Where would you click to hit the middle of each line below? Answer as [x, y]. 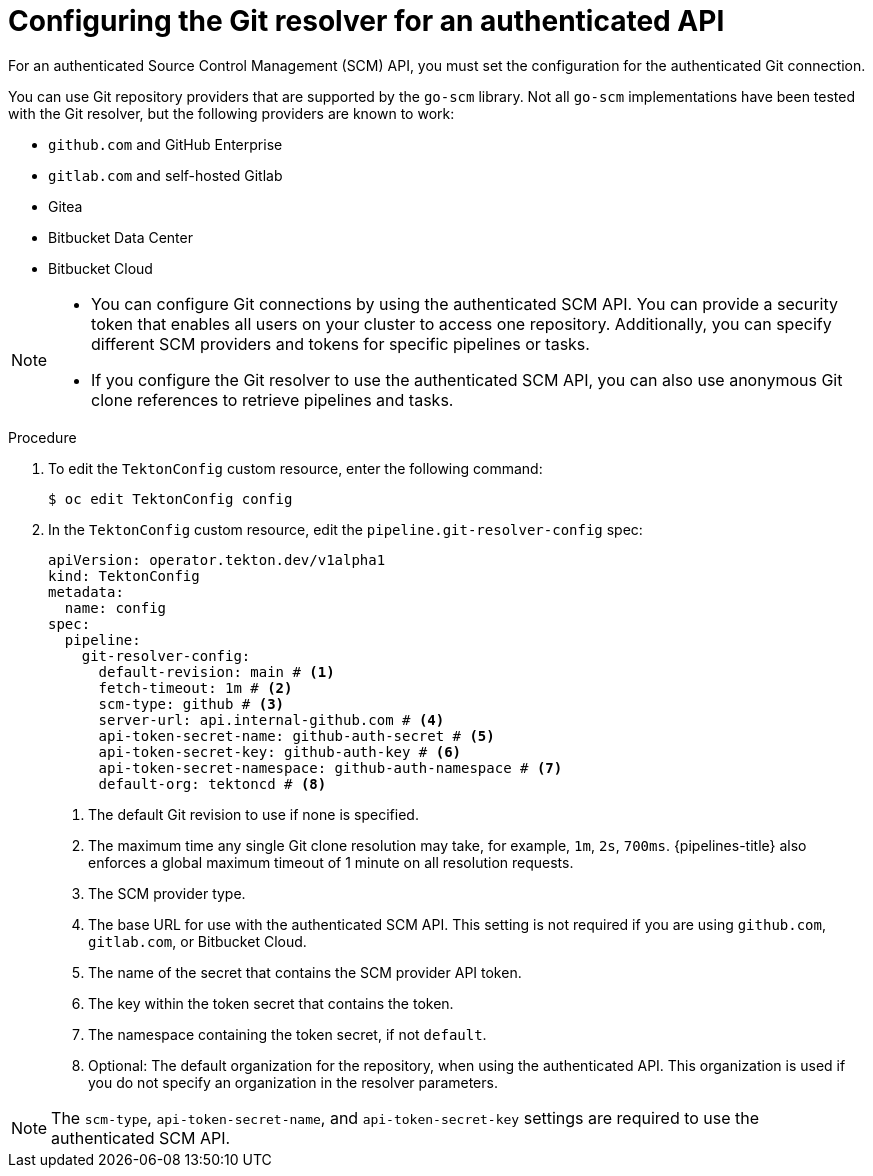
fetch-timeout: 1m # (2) [195, 687]
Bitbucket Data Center [120, 237]
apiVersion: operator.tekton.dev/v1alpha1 [217, 559]
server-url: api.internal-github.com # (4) [271, 719]
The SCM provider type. [167, 893]
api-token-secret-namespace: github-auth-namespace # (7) [330, 767]
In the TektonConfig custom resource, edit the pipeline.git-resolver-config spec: [345, 529]
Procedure [42, 437]
